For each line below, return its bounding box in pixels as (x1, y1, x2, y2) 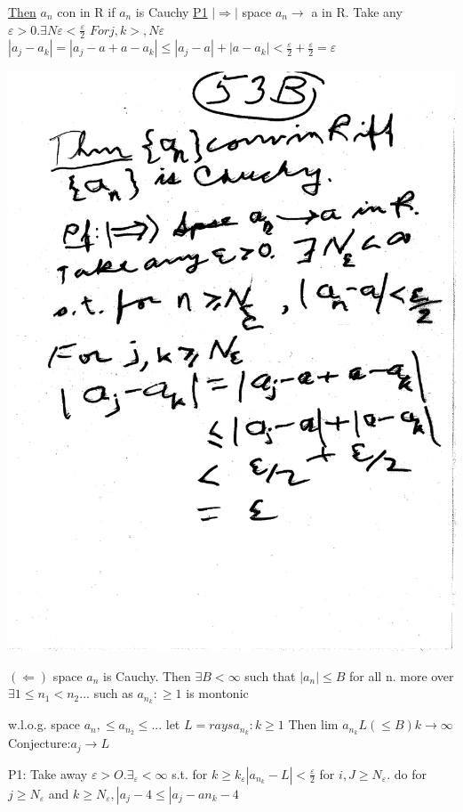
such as (93, 684, 133, 702)
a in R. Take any (311, 3, 403, 20)
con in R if (57, 3, 116, 20)
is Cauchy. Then (103, 666, 191, 685)
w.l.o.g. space (8, 715, 80, 734)
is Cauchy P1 (135, 3, 208, 20)
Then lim (288, 715, 339, 734)
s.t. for (172, 764, 208, 783)
